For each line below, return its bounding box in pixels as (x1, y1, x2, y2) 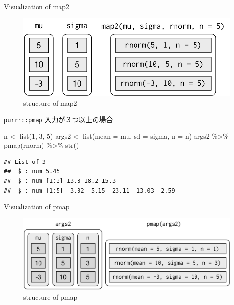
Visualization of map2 (4, 1, 69, 11)
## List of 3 (4, 158, 46, 165)
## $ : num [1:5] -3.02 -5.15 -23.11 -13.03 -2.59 (4, 187, 175, 194)
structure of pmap (23, 291, 78, 302)
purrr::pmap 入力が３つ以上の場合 (4, 114, 113, 124)
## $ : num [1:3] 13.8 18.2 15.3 (4, 177, 116, 184)
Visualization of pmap (4, 201, 70, 212)
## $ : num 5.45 (4, 168, 60, 175)
